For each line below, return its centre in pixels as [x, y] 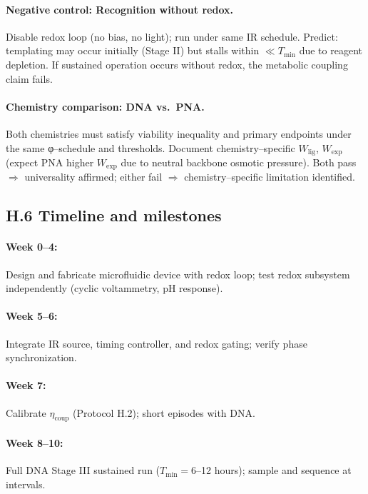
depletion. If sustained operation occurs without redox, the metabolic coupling [177, 64]
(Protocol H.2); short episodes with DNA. [164, 412]
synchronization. [41, 357]
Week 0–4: [32, 247]
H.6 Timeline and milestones [114, 215]
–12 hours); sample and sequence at [274, 470]
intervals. [26, 484]
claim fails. [29, 78]
